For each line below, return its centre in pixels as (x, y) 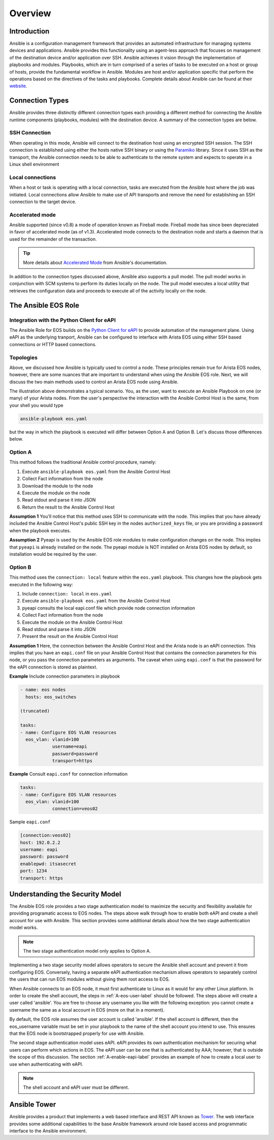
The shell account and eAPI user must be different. (76, 1087)
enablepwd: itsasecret (48, 864)
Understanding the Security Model (65, 894)
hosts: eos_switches (51, 697)
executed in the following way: (41, 584)
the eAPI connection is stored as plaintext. (53, 667)
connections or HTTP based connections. (53, 344)
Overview (30, 13)
